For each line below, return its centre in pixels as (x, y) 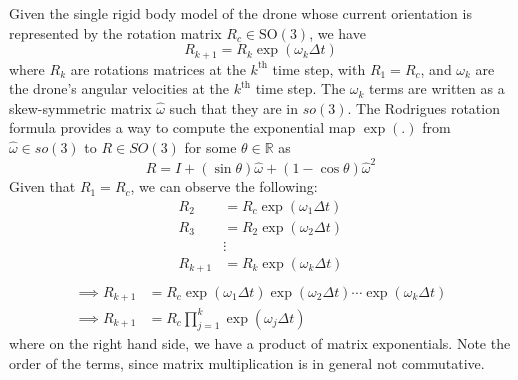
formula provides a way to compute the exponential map (182, 127)
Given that (42, 186)
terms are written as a (437, 88)
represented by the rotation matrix (115, 32)
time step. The (300, 88)
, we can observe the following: (224, 186)
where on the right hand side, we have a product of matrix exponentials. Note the (260, 343)
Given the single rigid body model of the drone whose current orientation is (240, 13)
